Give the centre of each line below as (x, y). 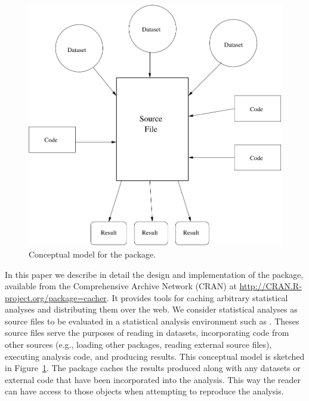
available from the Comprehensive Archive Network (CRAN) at (121, 286)
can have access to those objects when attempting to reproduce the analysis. (144, 391)
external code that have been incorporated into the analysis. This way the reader (153, 379)
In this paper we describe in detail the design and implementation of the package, (154, 274)
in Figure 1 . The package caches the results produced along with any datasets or (153, 368)
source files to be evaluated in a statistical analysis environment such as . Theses (152, 321)
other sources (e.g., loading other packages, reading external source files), (138, 345)
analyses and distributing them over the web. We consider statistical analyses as (151, 309)
